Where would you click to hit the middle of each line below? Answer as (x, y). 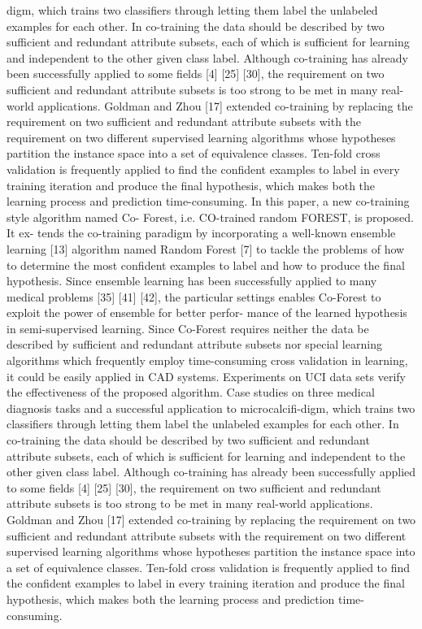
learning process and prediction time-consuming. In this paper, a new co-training (208, 201)
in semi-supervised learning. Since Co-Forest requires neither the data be (188, 328)
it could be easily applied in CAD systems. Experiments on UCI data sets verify (206, 376)
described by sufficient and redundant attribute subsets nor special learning (194, 344)
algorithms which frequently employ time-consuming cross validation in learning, (207, 360)
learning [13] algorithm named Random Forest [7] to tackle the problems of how (206, 248)
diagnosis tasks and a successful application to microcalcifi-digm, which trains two (211, 408)
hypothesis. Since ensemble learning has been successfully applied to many (192, 281)
